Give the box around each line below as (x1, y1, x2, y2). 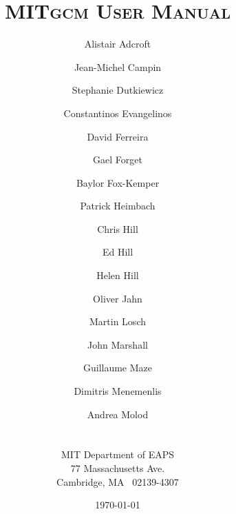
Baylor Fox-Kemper (76, 175, 160, 189)
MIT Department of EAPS (61, 447, 174, 462)
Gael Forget (93, 152, 142, 167)
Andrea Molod (87, 407, 149, 421)
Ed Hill (102, 245, 133, 259)
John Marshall (87, 337, 148, 351)
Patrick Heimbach (80, 198, 155, 213)
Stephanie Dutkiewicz (72, 83, 164, 97)
